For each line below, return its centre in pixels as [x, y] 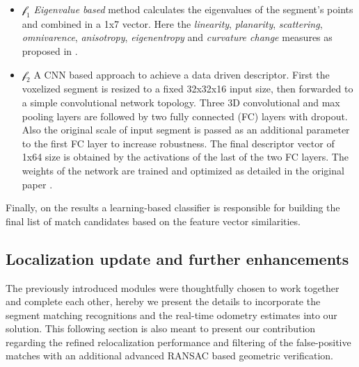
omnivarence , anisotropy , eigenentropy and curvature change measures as [177, 37]
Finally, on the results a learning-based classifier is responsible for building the [173, 207]
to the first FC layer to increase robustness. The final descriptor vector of [178, 143]
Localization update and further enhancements [177, 258]
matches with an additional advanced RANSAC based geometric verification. [169, 356]
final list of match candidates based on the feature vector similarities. [153, 221]
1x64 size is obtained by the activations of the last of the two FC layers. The [185, 157]
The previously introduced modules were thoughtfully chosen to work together [173, 287]
